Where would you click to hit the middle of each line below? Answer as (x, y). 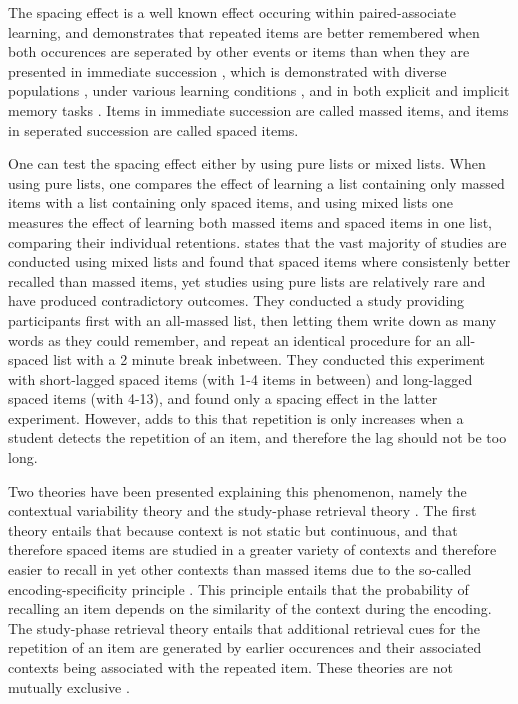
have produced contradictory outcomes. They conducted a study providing (236, 300)
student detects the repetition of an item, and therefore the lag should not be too (257, 437)
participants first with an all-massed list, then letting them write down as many (252, 319)
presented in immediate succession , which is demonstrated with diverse (227, 70)
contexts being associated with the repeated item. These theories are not (230, 667)
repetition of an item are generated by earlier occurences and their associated (245, 647)
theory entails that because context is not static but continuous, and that (233, 529)
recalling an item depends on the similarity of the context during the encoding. (250, 608)
